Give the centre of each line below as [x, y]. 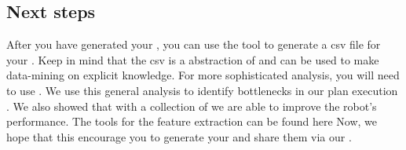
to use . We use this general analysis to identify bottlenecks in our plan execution [202, 90]
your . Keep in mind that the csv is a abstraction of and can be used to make [193, 59]
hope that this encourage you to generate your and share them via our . [179, 136]
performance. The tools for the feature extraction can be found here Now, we [192, 121]
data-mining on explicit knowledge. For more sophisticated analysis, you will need [203, 75]
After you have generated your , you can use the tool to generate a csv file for [194, 44]
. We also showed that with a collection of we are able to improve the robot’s [192, 106]
